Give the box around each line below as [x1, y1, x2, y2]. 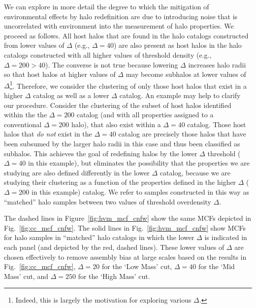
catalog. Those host [187, 119, 246, 129]
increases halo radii [188, 59, 246, 69]
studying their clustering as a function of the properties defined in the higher [4, 177, 236, 187]
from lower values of [4, 40, 64, 50]
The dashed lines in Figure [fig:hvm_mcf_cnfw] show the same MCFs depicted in [4, 213, 252, 223]
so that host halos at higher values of [4, 69, 116, 79]
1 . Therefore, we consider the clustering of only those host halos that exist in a [9, 79, 247, 91]
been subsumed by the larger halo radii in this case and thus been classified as [4, 138, 240, 148]
